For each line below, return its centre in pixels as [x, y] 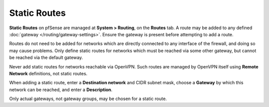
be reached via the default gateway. [46, 57]
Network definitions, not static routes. [48, 73]
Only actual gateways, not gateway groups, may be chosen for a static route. [88, 99]
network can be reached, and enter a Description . [61, 90]
